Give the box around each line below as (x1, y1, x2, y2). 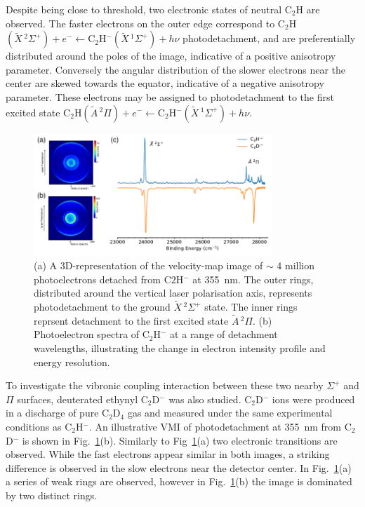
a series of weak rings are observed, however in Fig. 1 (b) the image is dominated (6, 474, 352, 489)
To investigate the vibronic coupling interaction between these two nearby (6, 378, 324, 393)
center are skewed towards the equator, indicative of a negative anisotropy (6, 76, 324, 90)
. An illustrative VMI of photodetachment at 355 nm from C (88, 419, 352, 433)
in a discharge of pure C (6, 405, 109, 420)
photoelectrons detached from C (34, 271, 171, 286)
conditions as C (6, 419, 72, 433)
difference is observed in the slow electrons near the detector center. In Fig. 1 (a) (6, 460, 352, 475)
